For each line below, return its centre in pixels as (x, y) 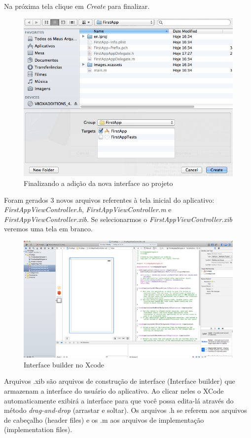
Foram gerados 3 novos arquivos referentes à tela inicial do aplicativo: (109, 200)
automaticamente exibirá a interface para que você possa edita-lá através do (119, 400)
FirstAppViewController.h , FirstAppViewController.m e (88, 209)
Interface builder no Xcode (64, 364)
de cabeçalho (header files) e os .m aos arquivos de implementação (104, 420)
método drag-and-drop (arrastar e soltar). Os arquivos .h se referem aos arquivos (125, 410)
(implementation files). (38, 429)
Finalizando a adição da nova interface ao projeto (98, 183)
